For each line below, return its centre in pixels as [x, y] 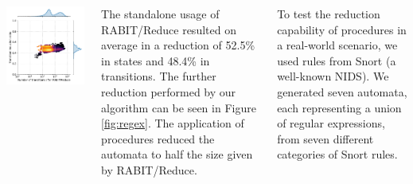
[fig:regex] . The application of [173, 123]
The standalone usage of [160, 14]
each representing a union [339, 107]
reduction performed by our [169, 91]
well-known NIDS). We [333, 76]
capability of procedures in [342, 29]
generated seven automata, [342, 91]
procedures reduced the [158, 138]
